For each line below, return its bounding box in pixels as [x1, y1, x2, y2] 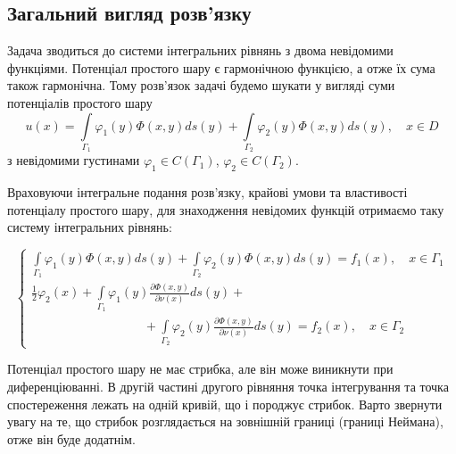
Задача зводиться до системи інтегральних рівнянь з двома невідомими [7, 41, 394, 60]
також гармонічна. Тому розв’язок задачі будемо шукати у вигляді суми [7, 76, 395, 95]
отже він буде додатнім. [7, 429, 136, 448]
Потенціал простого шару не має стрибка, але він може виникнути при [7, 359, 394, 378]
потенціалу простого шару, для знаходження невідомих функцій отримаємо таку [7, 200, 444, 219]
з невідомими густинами [7, 151, 140, 169]
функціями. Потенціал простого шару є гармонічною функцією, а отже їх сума [7, 58, 435, 77]
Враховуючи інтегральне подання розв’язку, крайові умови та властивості [7, 183, 408, 202]
